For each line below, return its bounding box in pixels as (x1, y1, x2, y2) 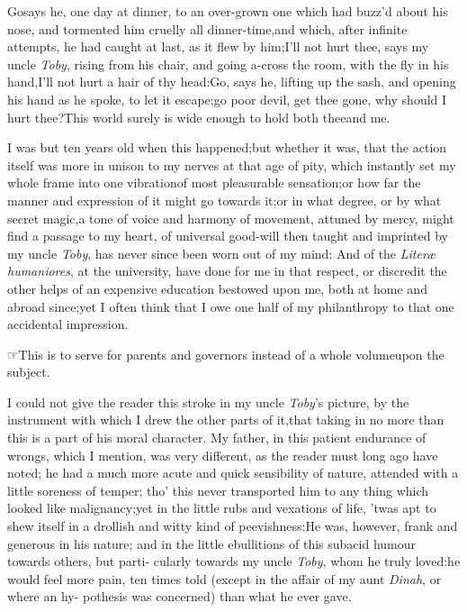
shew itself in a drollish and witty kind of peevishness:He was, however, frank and (7, 516, 458, 535)
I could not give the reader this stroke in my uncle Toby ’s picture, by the (7, 392, 409, 411)
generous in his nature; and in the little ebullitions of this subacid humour (7, 534, 417, 553)
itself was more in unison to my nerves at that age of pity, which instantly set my (7, 155, 456, 174)
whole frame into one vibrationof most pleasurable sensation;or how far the (7, 173, 421, 192)
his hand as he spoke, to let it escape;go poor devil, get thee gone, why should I (7, 89, 447, 108)
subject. (7, 362, 50, 381)
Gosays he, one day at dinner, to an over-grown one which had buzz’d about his (7, 2, 448, 20)
